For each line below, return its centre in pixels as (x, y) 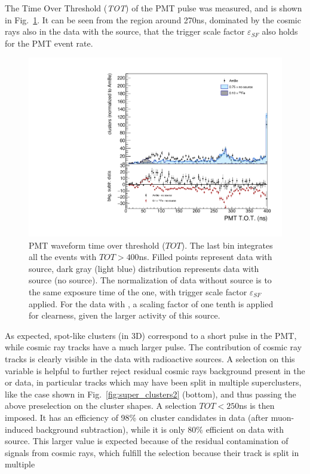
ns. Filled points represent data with (205, 257)
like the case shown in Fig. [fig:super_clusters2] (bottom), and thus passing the (151, 394)
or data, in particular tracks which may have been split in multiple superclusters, (153, 382)
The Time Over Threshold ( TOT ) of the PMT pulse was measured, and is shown (154, 8)
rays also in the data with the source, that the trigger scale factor (125, 31)
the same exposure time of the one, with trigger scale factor (138, 292)
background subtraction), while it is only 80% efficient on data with (160, 429)
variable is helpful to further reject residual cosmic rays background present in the (155, 370)
